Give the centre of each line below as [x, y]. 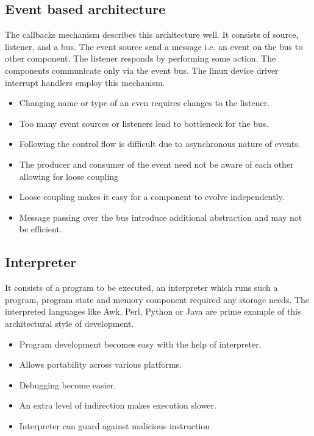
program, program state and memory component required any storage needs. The [157, 299]
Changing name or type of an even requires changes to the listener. [145, 103]
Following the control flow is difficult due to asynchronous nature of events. [160, 144]
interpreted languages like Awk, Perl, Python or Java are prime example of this [153, 311]
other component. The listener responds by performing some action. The [141, 58]
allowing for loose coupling [69, 176]
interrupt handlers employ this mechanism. [85, 82]
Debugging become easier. [67, 384]
